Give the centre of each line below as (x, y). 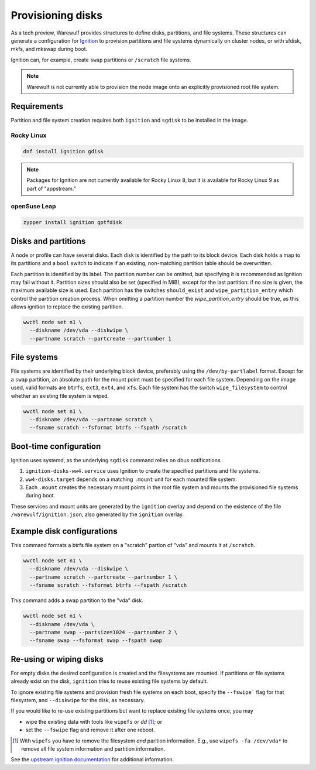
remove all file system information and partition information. (93, 748)
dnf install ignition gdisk (63, 151)
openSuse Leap (33, 207)
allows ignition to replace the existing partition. (67, 307)
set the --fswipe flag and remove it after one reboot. (90, 730)
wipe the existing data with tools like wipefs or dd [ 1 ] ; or (94, 721)
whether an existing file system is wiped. (60, 396)
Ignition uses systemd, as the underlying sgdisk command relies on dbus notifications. (116, 460)
